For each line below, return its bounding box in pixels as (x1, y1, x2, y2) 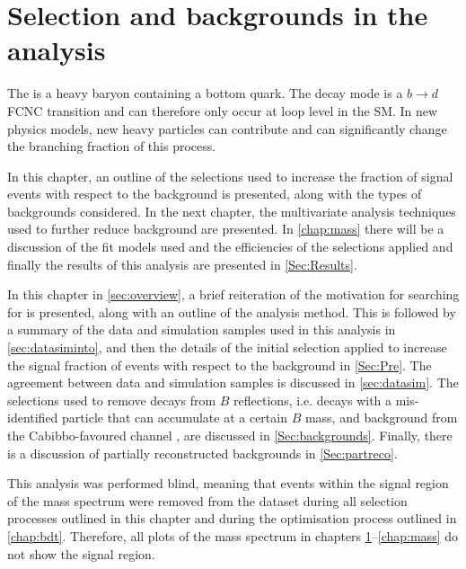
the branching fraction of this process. (7, 137, 216, 156)
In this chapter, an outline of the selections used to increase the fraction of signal (7, 166, 453, 185)
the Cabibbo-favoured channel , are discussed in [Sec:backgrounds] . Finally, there (7, 426, 453, 444)
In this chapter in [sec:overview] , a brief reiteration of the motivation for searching (7, 285, 460, 304)
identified (7, 408, 58, 427)
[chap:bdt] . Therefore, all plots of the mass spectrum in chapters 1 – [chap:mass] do (7, 526, 458, 545)
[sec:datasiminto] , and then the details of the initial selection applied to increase (7, 338, 447, 357)
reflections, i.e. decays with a (233, 390, 392, 409)
